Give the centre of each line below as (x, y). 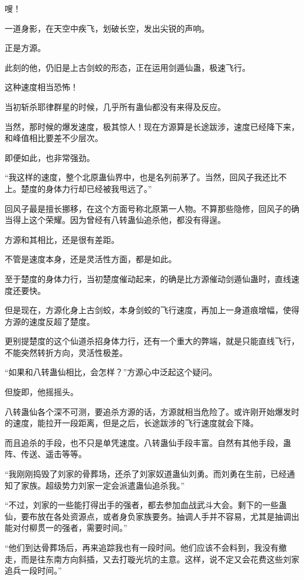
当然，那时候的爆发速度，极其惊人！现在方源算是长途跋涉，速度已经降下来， (152, 126)
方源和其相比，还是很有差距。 (62, 239)
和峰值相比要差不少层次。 (54, 138)
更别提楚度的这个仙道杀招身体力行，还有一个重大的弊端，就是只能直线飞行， (152, 341)
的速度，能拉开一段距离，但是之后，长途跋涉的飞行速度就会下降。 (132, 423)
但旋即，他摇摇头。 (42, 392)
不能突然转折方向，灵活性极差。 (66, 352)
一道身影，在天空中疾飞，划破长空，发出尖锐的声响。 (107, 28)
